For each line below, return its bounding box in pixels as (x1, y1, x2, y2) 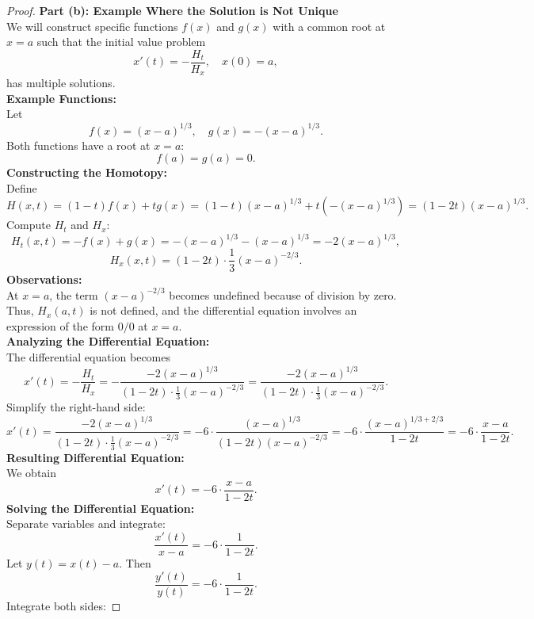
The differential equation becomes (6, 348, 170, 365)
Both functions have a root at (6, 136, 151, 153)
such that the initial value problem (36, 33, 206, 50)
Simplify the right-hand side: (6, 399, 146, 415)
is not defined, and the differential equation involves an (90, 302, 357, 319)
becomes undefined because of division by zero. (169, 286, 397, 303)
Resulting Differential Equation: (6, 449, 185, 465)
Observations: (6, 270, 82, 287)
